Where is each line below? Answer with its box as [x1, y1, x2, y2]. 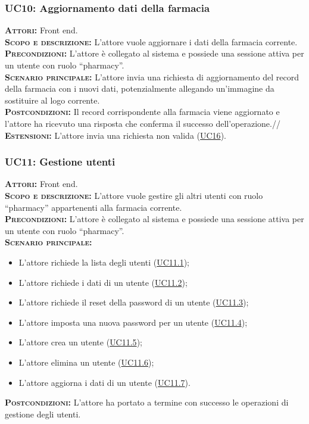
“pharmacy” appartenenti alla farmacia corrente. [5, 201, 182, 213]
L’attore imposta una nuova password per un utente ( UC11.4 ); [18, 316, 248, 328]
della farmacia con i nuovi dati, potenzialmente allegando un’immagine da [5, 82, 274, 95]
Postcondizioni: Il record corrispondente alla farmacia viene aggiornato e [5, 105, 280, 118]
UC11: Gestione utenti [5, 154, 116, 169]
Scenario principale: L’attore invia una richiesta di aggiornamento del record [5, 70, 299, 83]
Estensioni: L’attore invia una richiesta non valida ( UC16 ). [5, 129, 226, 141]
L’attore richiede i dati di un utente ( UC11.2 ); [18, 276, 188, 288]
